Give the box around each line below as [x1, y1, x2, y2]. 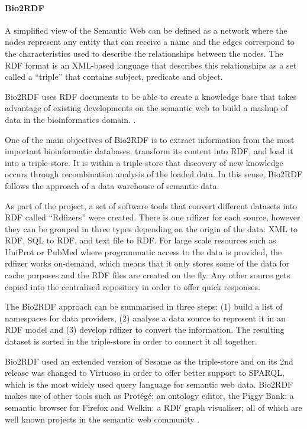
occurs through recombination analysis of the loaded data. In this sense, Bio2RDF [5, 168, 303, 180]
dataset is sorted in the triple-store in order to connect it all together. [5, 335, 257, 347]
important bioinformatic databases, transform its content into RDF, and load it [5, 145, 293, 157]
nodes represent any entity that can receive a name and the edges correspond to [5, 35, 295, 48]
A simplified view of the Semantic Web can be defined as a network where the [5, 24, 287, 36]
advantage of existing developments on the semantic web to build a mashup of [5, 102, 288, 114]
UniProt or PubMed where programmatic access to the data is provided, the [5, 245, 282, 258]
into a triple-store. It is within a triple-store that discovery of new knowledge [5, 156, 283, 168]
